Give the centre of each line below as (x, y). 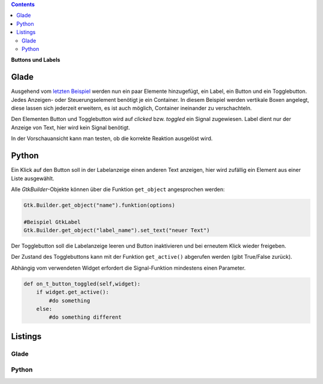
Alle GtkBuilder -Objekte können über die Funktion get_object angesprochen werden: (118, 189)
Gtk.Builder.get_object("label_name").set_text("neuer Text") (117, 230)
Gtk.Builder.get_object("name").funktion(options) (100, 205)
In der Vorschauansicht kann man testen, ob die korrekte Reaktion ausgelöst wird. (112, 138)
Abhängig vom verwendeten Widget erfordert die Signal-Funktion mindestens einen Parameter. (128, 268)
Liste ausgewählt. (33, 178)
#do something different (85, 317)
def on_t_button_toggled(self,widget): (82, 284)
